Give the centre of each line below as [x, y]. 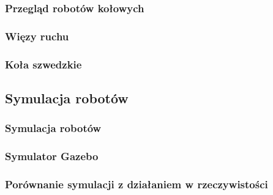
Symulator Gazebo [52, 156]
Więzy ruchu [37, 36]
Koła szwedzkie [43, 64]
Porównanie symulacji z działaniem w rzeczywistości [136, 184]
